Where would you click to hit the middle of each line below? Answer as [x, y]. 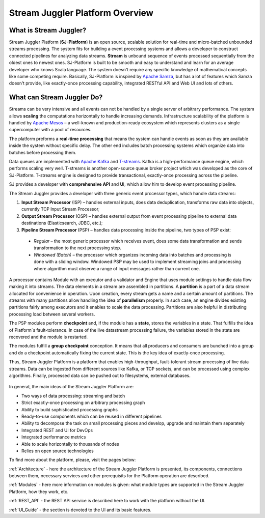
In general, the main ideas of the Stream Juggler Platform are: [71, 387]
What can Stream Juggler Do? [56, 98]
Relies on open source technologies [58, 451]
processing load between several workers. [52, 314]
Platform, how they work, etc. [39, 491]
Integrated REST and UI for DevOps [57, 430]
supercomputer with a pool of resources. [50, 130]
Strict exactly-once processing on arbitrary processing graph [83, 403]
